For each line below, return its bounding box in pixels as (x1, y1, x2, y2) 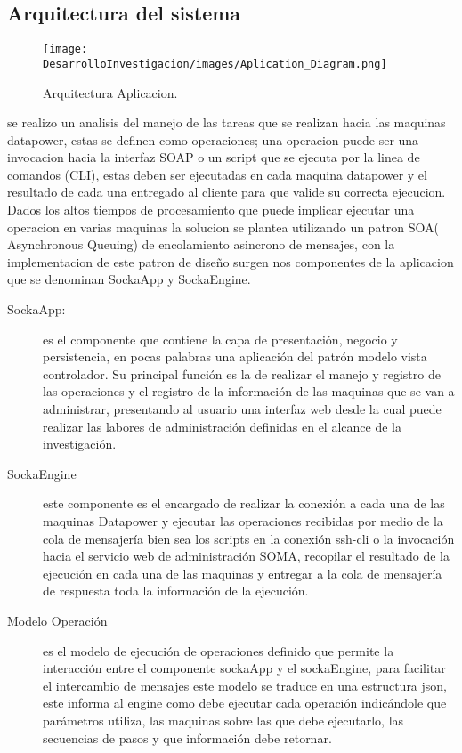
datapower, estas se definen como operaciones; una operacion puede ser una (7, 130, 419, 149)
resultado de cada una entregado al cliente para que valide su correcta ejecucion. (7, 182, 446, 201)
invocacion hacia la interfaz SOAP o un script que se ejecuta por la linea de (7, 148, 420, 166)
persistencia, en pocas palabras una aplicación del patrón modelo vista (43, 347, 427, 366)
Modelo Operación (7, 611, 108, 629)
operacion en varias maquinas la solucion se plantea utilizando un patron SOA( (7, 217, 440, 236)
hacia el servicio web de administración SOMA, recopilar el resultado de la (43, 547, 450, 565)
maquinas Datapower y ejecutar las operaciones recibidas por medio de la (43, 511, 443, 530)
